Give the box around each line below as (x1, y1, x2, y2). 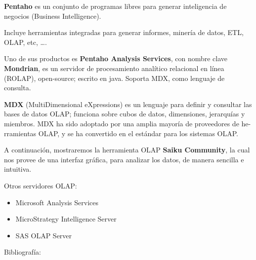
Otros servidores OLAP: (4, 180, 77, 190)
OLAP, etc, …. (4, 37, 47, 47)
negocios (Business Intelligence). (4, 10, 101, 21)
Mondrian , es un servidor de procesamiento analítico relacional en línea (4, 63, 224, 73)
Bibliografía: (4, 247, 41, 257)
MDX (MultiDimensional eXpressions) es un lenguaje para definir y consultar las (4, 99, 252, 109)
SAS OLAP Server (15, 230, 72, 240)
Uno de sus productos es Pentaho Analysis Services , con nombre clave (4, 53, 228, 64)
